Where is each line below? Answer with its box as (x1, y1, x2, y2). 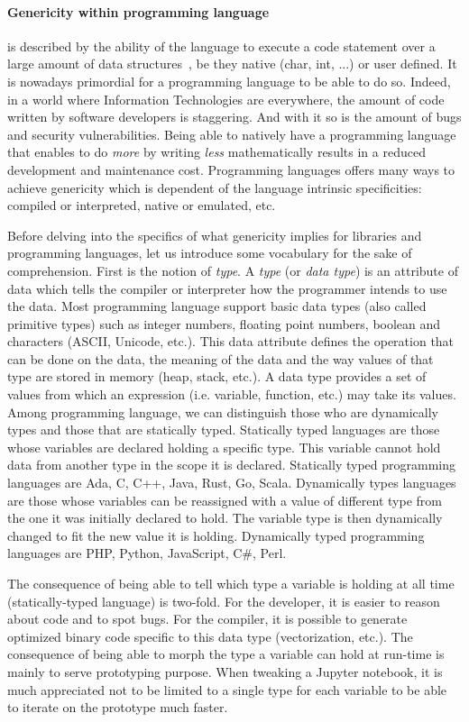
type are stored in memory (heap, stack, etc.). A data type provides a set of (7, 367, 427, 386)
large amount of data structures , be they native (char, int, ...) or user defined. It (7, 54, 457, 73)
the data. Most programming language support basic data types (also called (7, 297, 427, 315)
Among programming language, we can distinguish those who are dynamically (7, 402, 438, 421)
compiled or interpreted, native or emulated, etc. (7, 196, 276, 215)
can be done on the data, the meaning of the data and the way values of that (7, 349, 434, 368)
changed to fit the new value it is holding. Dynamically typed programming (7, 526, 425, 544)
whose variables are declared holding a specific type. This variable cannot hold (7, 437, 441, 456)
